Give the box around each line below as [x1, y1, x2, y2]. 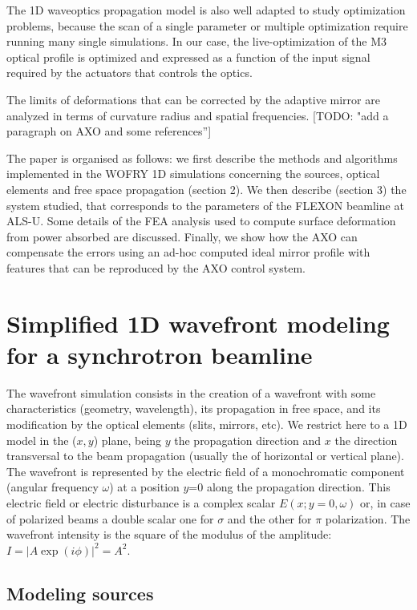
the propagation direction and [174, 431, 322, 448]
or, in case [360, 494, 411, 511]
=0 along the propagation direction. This [188, 479, 391, 495]
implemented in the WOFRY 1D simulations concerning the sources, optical [6, 165, 380, 182]
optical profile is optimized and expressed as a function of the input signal [6, 48, 370, 65]
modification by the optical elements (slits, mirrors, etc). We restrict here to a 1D [6, 416, 407, 432]
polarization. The [325, 510, 411, 527]
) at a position [109, 479, 180, 495]
